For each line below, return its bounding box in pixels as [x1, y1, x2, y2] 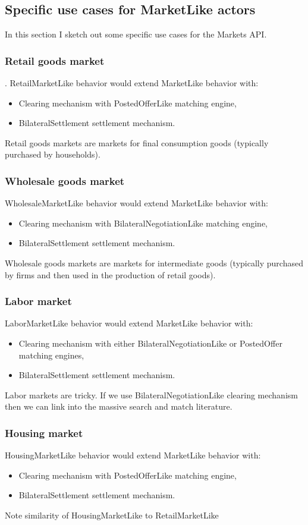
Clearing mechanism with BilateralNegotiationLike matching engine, [18, 216, 268, 229]
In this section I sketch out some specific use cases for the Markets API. [5, 28, 267, 40]
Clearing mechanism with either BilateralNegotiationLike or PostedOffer [18, 337, 282, 349]
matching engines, [18, 348, 84, 361]
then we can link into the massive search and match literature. [5, 400, 232, 413]
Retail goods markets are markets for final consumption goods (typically [5, 136, 269, 149]
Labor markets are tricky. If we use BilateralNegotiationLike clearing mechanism [5, 388, 298, 401]
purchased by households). [5, 148, 100, 161]
